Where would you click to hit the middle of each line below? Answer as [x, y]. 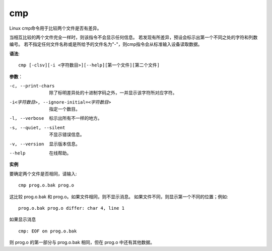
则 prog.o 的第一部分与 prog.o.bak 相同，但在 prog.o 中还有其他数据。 [82, 242]
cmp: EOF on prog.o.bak [48, 231]
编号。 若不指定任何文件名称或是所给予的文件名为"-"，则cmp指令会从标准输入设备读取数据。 [106, 44]
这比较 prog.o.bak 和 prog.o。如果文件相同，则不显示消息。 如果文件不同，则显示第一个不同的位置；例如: [119, 197]
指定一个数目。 [64, 109]
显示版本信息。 [64, 144]
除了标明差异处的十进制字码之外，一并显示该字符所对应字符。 [113, 93]
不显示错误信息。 [67, 135]
